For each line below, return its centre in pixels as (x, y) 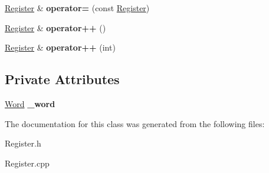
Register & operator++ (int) (60, 47)
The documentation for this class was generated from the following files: (135, 123)
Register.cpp (27, 163)
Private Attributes (62, 79)
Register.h (23, 143)
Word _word (30, 103)
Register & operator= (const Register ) (77, 8)
